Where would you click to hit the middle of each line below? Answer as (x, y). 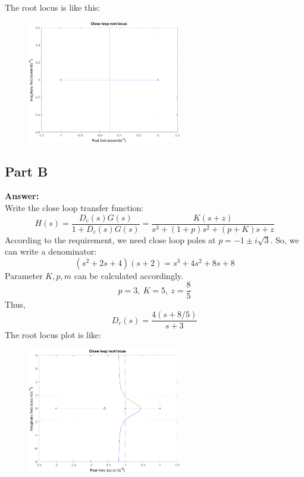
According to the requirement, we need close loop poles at (110, 239)
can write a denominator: (51, 251)
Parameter (24, 275)
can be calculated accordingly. (129, 275)
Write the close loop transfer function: (74, 207)
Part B (26, 171)
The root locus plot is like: (53, 335)
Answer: (22, 196)
